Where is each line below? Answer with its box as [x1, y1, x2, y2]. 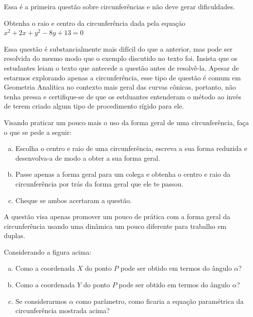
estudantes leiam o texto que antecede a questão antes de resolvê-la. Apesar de [4, 62, 239, 73]
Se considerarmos [15, 296, 67, 306]
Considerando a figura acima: [4, 246, 92, 257]
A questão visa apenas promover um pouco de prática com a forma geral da [4, 211, 231, 222]
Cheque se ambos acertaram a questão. [15, 195, 132, 205]
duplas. [4, 230, 25, 241]
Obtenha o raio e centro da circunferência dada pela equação [4, 18, 185, 28]
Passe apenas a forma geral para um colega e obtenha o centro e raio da [15, 169, 231, 179]
